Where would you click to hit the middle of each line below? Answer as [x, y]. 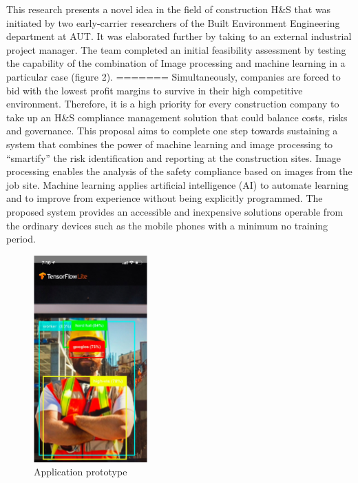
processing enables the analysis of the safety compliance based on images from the [179, 171]
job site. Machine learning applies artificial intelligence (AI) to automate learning [178, 184]
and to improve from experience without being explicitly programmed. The [165, 198]
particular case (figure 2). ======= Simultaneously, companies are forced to [173, 76]
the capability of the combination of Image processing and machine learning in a [176, 63]
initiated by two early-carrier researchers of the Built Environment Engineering [173, 22]
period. [21, 239]
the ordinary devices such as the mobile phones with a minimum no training [167, 225]
